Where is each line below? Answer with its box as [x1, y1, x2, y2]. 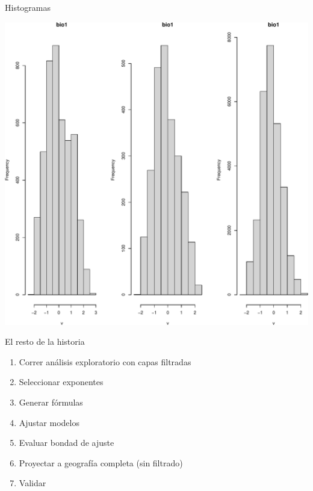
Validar [19, 477, 46, 489]
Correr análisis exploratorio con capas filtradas [19, 355, 191, 368]
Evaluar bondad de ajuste [19, 436, 114, 449]
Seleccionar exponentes [19, 375, 104, 388]
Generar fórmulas [19, 395, 83, 408]
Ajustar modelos [19, 416, 79, 428]
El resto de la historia [5, 335, 85, 348]
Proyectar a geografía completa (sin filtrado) [19, 456, 183, 469]
